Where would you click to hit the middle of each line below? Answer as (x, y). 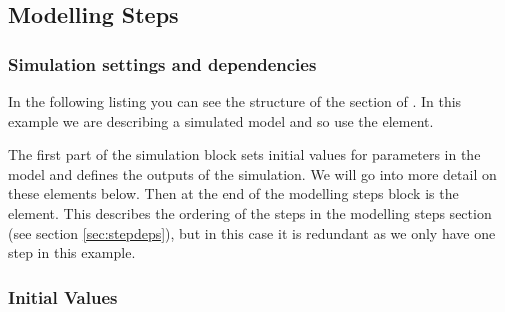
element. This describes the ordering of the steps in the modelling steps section (250, 212)
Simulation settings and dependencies (162, 63)
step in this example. (72, 252)
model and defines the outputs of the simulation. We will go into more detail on (252, 173)
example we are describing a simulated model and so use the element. (221, 120)
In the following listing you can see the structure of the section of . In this (235, 101)
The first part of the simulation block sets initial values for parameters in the (244, 154)
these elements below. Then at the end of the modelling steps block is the (233, 193)
